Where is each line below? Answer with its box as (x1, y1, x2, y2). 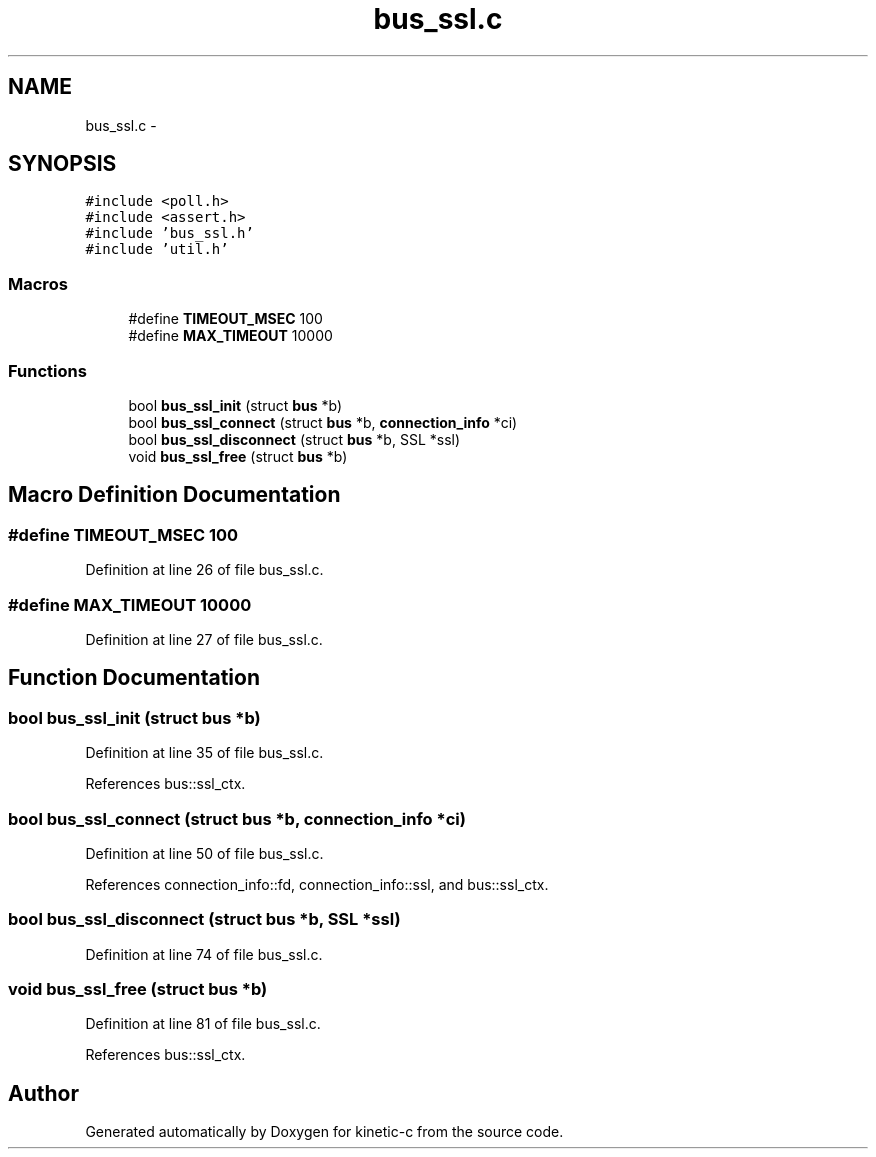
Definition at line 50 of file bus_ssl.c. (85, 844, 324, 862)
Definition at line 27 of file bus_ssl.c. (85, 630, 323, 648)
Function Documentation (8, 665, 260, 691)
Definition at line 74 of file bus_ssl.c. (85, 945, 323, 963)
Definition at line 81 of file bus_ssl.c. (85, 1015, 321, 1033)
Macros (8, 273, 68, 294)
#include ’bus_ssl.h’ (85, 225, 254, 242)
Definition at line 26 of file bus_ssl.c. (85, 561, 324, 579)
